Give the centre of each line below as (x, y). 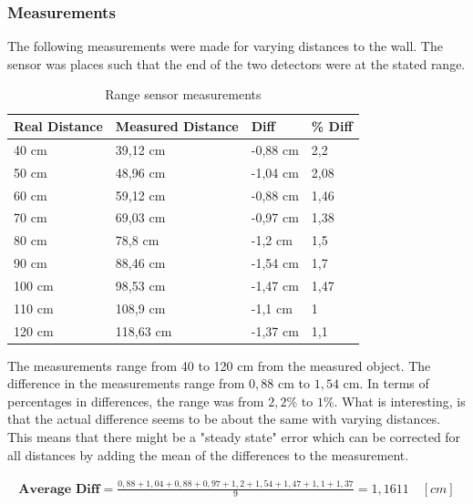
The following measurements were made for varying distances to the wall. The (225, 46)
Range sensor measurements (183, 94)
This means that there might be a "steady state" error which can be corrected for (234, 437)
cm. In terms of (386, 383)
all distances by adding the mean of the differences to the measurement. (208, 454)
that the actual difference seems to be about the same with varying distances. (224, 419)
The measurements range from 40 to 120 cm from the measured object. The (219, 365)
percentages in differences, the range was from (136, 401)
